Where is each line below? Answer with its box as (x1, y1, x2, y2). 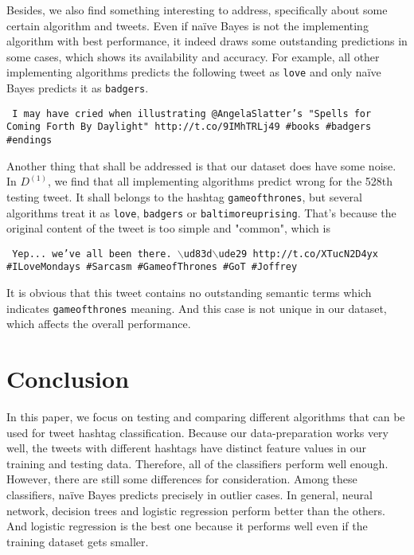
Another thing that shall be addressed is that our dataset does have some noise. (6, 157, 396, 174)
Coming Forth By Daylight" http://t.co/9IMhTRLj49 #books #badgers (6, 121, 372, 133)
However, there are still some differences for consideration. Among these (6, 471, 357, 487)
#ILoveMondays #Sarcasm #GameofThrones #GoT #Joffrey (6, 261, 298, 273)
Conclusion (6, 362, 130, 395)
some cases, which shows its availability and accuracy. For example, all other (6, 48, 380, 64)
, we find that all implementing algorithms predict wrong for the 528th (47, 173, 393, 190)
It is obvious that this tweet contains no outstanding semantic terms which (6, 284, 372, 301)
